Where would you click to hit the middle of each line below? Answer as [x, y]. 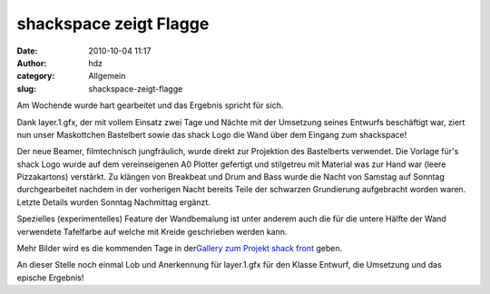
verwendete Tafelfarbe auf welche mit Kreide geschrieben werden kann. [152, 231]
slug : [26, 88]
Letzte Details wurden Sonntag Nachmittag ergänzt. [113, 202]
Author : [32, 63]
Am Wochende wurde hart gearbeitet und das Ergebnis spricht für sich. [150, 105]
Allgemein [107, 76]
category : [36, 76]
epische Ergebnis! [50, 278]
